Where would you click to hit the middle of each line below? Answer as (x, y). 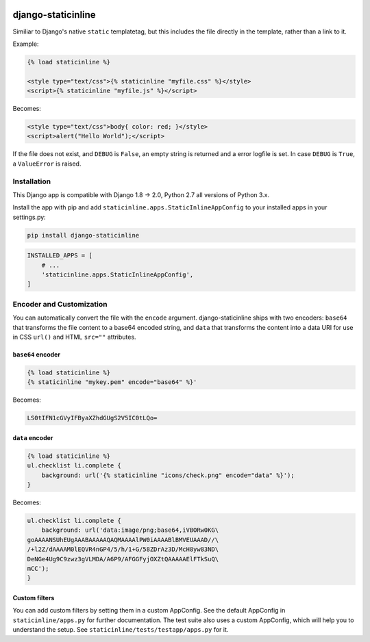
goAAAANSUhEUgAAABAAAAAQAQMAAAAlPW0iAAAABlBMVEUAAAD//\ (123, 540)
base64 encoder (37, 354)
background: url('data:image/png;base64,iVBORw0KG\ (130, 530)
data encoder (33, 437)
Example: (26, 44)
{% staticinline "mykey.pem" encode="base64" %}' (112, 382)
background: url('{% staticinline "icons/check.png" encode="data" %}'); (168, 475)
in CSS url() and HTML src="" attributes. (74, 337)
